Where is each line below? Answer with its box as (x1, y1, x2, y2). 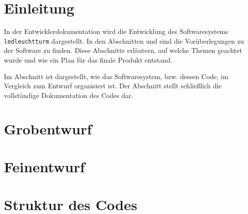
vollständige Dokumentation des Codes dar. (4, 90, 133, 100)
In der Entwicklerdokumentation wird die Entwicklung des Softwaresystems (4, 26, 228, 36)
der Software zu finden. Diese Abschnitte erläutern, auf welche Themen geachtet (4, 45, 242, 55)
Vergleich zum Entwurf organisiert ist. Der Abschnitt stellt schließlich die (4, 81, 222, 91)
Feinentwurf (4, 156, 85, 176)
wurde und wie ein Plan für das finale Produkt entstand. (4, 54, 172, 65)
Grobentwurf (4, 118, 92, 138)
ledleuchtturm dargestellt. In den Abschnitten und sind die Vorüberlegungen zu (4, 35, 244, 46)
